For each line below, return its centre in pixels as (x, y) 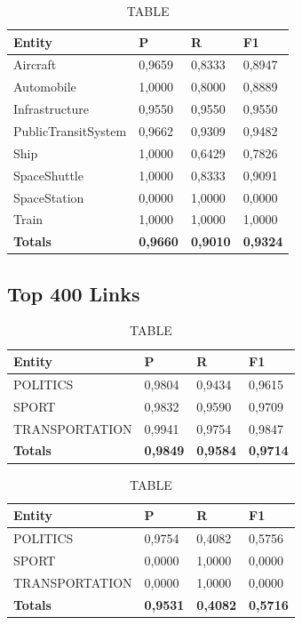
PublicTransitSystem (70, 130)
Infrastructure (51, 109)
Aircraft (35, 64)
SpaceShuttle (48, 175)
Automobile (45, 87)
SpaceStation (49, 197)
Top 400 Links (74, 293)
